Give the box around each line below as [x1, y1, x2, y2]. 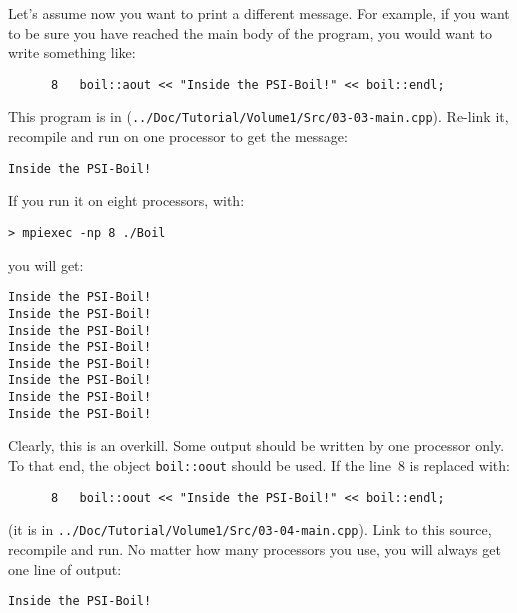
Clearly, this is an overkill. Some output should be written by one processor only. [8, 435, 505, 456]
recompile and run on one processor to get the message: [8, 126, 348, 147]
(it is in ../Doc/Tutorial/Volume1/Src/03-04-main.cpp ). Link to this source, [8, 519, 492, 540]
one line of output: [8, 558, 122, 579]
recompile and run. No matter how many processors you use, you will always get [8, 539, 501, 559]
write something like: [8, 42, 136, 63]
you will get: [8, 254, 84, 275]
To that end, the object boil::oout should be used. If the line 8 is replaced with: [8, 455, 510, 476]
